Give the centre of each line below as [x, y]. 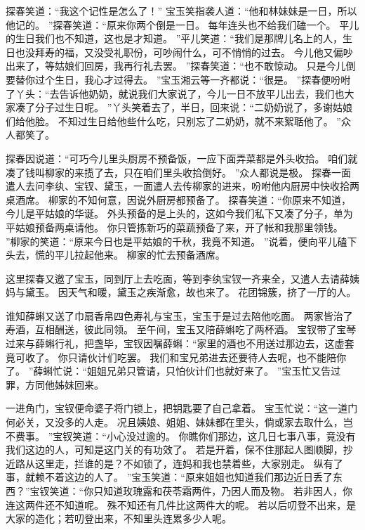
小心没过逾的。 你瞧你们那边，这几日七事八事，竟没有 [231, 435]
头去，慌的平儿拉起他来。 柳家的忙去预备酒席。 [115, 255]
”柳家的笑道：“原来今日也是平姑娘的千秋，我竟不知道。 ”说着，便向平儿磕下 [181, 241]
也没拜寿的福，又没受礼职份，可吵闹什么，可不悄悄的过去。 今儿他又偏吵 [184, 52]
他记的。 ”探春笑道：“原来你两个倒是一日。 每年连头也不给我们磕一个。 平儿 [182, 24]
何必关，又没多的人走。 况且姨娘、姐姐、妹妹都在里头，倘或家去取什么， [174, 422]
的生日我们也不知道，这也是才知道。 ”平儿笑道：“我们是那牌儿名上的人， [174, 38]
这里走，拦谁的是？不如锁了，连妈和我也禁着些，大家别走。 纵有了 [189, 463]
